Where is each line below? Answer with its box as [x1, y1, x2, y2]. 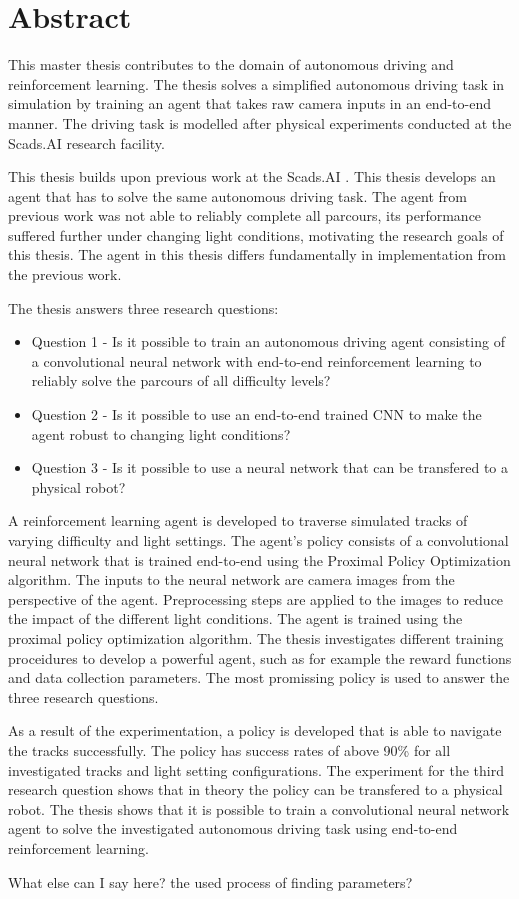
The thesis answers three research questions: [8, 297, 279, 318]
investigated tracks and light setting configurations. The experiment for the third [8, 759, 504, 780]
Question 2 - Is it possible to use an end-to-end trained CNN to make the [31, 404, 482, 425]
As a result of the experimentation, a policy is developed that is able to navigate [8, 720, 502, 741]
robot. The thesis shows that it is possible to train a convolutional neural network [8, 798, 510, 819]
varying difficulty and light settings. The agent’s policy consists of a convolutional [8, 530, 509, 550]
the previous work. [8, 264, 122, 285]
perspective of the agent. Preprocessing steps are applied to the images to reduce [8, 588, 504, 609]
